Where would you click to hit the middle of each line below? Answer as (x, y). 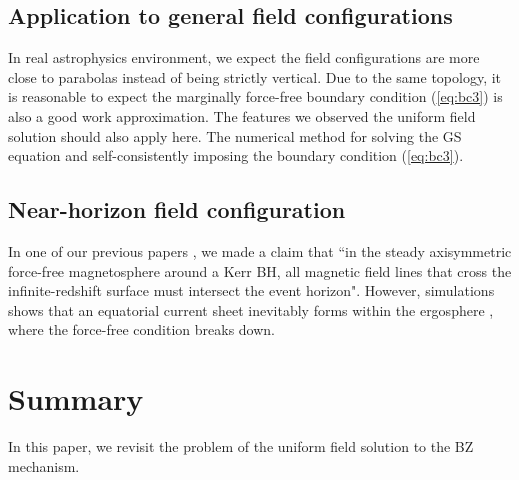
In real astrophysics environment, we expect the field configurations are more (244, 57)
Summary (76, 398)
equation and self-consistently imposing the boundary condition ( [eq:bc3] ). (236, 155)
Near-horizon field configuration (177, 209)
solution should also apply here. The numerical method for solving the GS (235, 135)
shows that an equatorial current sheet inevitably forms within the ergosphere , (251, 309)
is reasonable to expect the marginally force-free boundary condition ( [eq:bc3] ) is (255, 96)
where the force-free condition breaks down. (142, 329)
